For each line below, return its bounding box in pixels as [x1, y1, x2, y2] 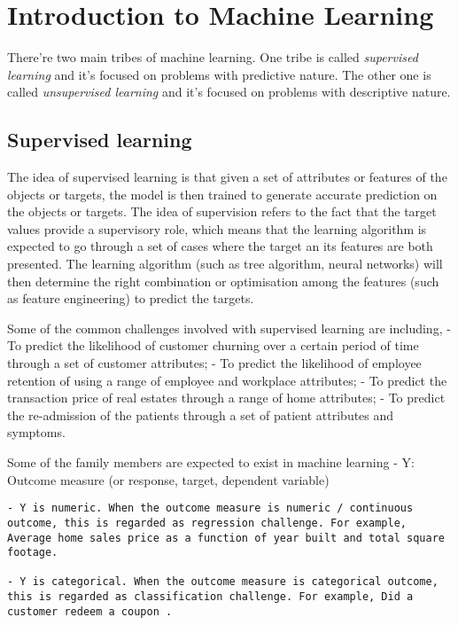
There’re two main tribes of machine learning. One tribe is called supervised [7, 48, 418, 66]
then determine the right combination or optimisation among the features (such [7, 271, 439, 290]
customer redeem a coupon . [7, 605, 173, 618]
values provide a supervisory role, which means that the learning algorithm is [7, 219, 427, 238]
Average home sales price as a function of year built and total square [7, 531, 445, 544]
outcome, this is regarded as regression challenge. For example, [7, 516, 408, 529]
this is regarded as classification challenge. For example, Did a [7, 590, 414, 604]
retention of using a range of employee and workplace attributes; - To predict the [7, 371, 447, 389]
